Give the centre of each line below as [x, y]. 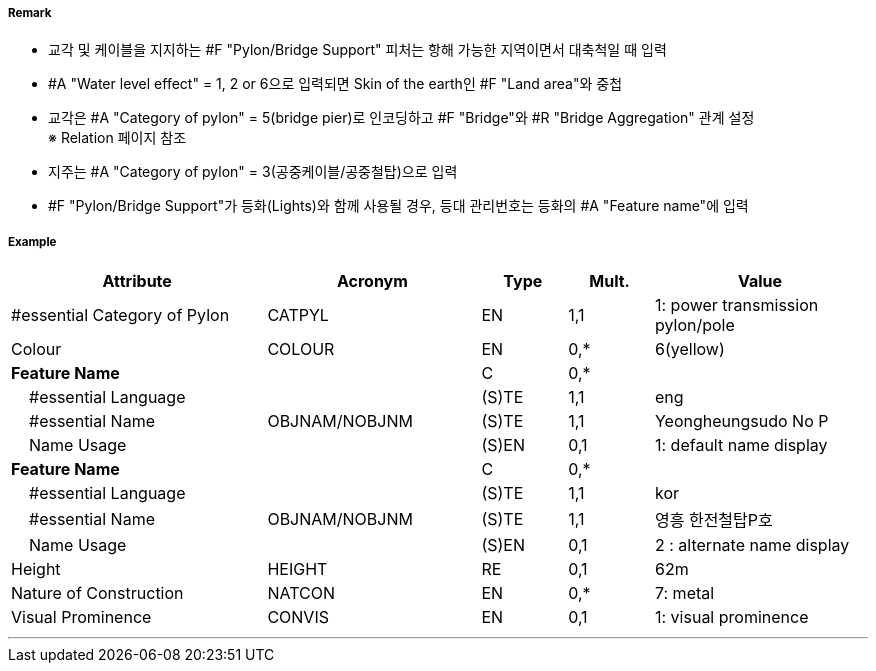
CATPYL [298, 315]
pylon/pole [694, 325]
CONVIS [298, 617]
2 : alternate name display [752, 545]
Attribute [137, 281]
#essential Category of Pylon [120, 315]
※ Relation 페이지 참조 [117, 138]
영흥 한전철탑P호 [713, 520]
